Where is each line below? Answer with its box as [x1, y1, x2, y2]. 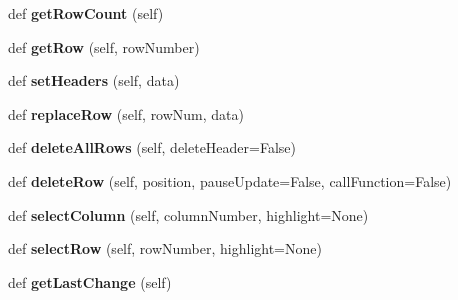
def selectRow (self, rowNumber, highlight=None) [8, 238, 322, 259]
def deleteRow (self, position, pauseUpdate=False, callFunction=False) [8, 170, 452, 191]
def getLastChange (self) [8, 271, 172, 292]
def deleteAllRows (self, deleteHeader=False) [8, 137, 297, 158]
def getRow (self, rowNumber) [8, 36, 200, 57]
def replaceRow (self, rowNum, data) [8, 103, 245, 124]
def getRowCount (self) [8, 3, 164, 23]
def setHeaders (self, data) [8, 70, 180, 91]
